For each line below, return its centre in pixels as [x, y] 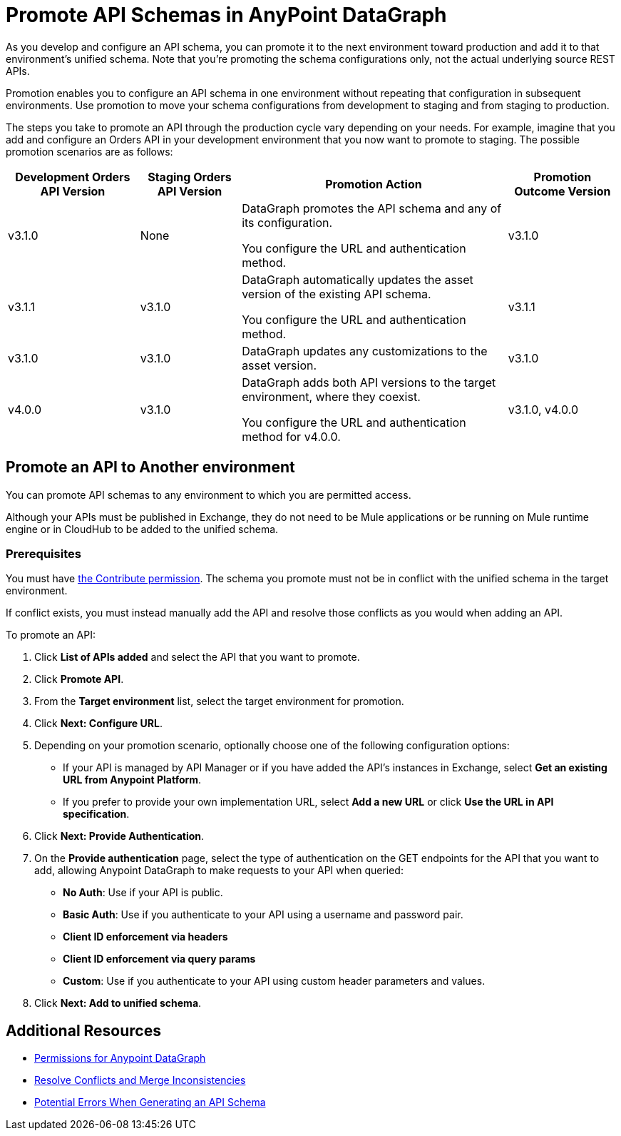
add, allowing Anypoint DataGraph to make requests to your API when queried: [219, 871]
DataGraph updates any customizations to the [365, 351]
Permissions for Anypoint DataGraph [120, 1058]
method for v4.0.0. [291, 436]
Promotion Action [374, 184]
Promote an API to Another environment [150, 467]
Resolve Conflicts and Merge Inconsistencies [140, 1080]
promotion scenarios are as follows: [89, 151]
